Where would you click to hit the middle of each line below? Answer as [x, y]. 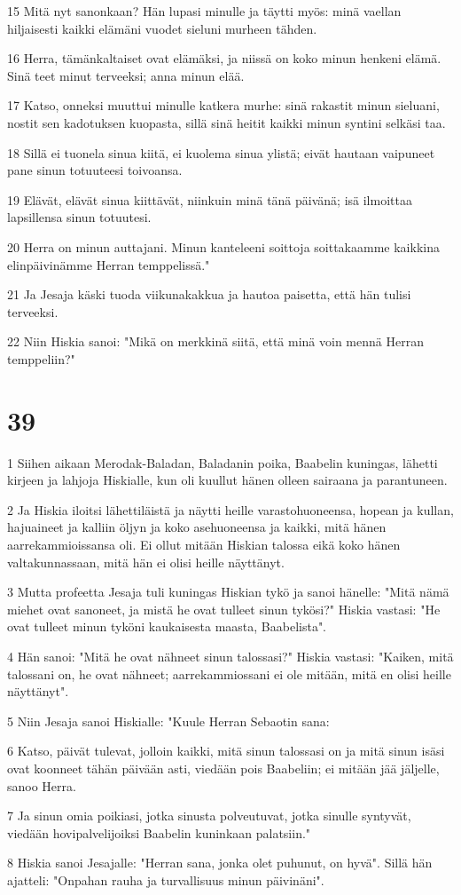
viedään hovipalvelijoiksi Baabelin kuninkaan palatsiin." [159, 832]
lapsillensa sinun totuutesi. [79, 217]
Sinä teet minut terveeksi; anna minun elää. [126, 75]
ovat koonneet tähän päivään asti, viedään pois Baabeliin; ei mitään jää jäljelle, [223, 768]
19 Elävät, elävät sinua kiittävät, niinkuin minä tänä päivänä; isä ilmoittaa [210, 199]
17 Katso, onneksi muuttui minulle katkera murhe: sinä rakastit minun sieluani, [223, 105]
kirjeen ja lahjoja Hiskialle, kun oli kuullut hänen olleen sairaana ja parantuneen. [227, 480]
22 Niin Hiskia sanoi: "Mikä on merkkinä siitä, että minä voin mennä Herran [215, 341]
